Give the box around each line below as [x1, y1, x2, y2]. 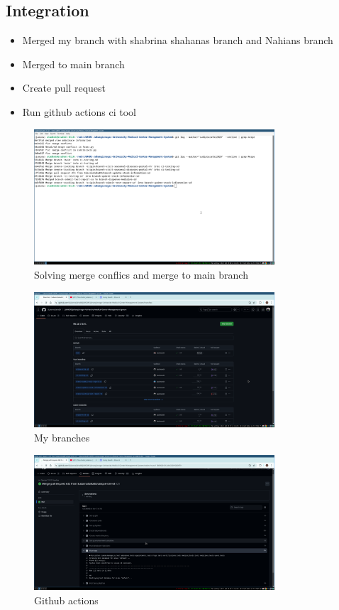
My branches [34, 429, 90, 444]
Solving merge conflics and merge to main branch [34, 267, 248, 282]
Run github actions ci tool [22, 104, 136, 119]
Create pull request [22, 80, 106, 95]
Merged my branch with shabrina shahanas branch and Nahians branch [22, 33, 333, 48]
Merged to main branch [22, 56, 125, 71]
